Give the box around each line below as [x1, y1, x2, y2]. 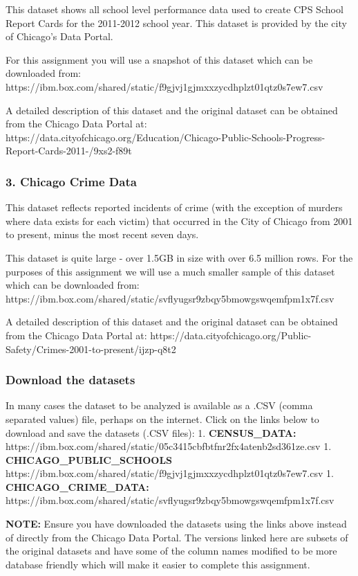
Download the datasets [6, 371, 135, 388]
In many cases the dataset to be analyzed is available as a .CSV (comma [6, 398, 313, 413]
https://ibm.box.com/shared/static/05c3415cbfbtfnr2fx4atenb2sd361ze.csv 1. [6, 439, 332, 453]
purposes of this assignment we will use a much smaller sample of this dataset [6, 264, 335, 278]
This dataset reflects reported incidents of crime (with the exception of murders [6, 200, 343, 215]
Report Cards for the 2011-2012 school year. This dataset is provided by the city [6, 15, 347, 30]
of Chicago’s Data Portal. [6, 29, 113, 44]
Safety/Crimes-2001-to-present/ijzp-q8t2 [6, 341, 176, 356]
